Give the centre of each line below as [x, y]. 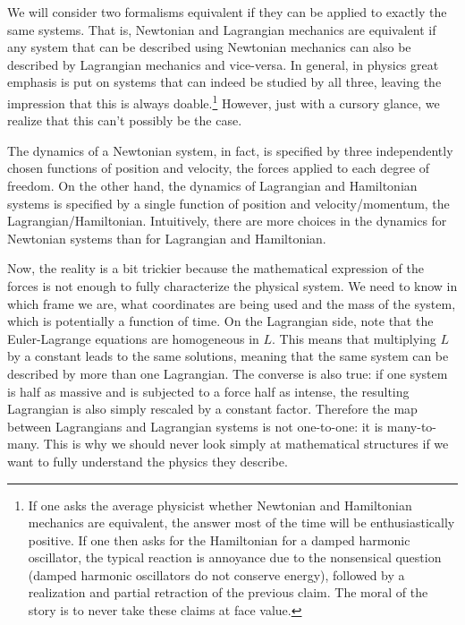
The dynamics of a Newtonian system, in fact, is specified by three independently [230, 150]
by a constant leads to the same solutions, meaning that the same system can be [228, 356]
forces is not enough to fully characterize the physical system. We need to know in [232, 285]
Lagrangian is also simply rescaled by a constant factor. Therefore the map [212, 409]
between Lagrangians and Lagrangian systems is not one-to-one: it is [195, 426]
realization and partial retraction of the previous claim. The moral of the [228, 592]
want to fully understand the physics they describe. [148, 461]
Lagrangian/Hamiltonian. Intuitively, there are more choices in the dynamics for [227, 221]
